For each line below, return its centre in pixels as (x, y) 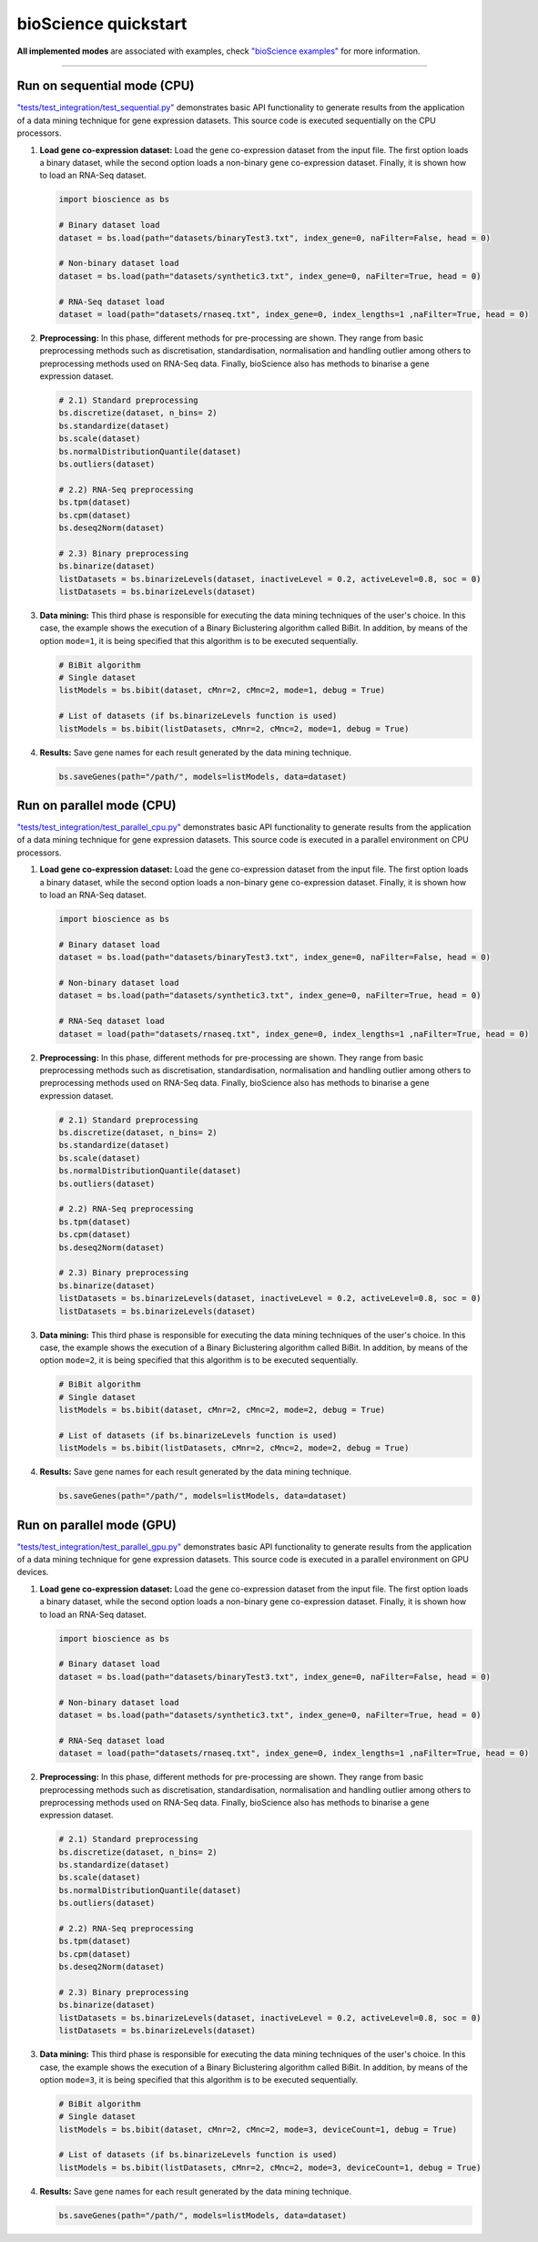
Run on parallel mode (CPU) (96, 805)
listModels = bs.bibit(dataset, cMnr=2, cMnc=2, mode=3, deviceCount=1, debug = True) (258, 2129)
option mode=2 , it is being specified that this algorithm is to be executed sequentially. (199, 1360)
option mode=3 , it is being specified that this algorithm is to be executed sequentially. (199, 2079)
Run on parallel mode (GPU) (96, 1525)
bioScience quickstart (102, 24)
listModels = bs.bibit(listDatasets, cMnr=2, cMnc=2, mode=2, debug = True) (234, 1448)
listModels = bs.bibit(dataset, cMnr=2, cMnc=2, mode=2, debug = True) (222, 1410)
